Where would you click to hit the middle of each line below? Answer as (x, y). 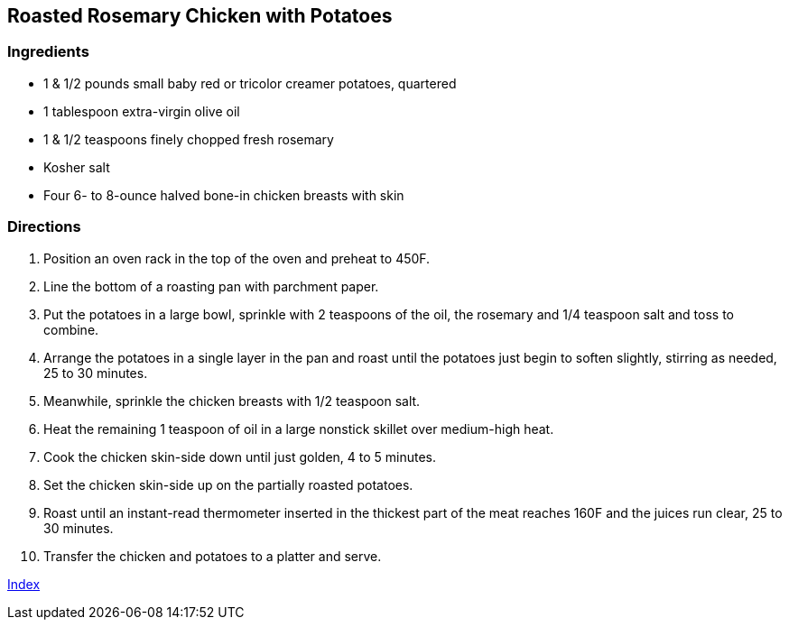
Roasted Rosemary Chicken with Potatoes (200, 16)
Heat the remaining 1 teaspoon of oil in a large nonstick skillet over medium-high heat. (299, 429)
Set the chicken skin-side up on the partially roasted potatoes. (228, 484)
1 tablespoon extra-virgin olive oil (142, 111)
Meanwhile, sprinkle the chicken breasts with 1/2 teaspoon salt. (232, 401)
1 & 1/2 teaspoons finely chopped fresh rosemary (189, 139)
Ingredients (48, 52)
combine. (71, 329)
